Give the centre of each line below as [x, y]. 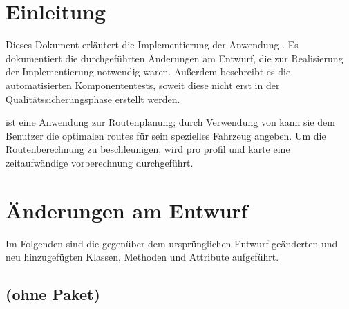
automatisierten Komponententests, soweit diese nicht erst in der [143, 85]
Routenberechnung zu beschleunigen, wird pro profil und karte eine [148, 149]
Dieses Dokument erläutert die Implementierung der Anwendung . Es [152, 45]
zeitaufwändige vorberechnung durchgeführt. [100, 162]
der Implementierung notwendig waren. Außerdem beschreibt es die [148, 72]
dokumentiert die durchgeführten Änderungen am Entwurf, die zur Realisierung [174, 58]
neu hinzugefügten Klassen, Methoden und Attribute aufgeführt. [142, 257]
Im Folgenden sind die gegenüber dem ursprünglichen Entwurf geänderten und [172, 243]
